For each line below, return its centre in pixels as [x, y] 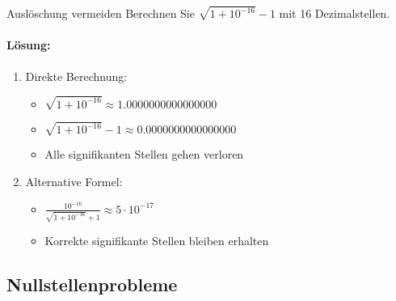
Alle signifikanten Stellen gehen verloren [144, 154]
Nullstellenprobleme [92, 284]
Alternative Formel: [74, 181]
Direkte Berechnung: [76, 76]
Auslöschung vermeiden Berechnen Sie [101, 13]
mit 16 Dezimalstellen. [335, 13]
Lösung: [29, 45]
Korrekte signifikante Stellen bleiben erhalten [157, 241]
